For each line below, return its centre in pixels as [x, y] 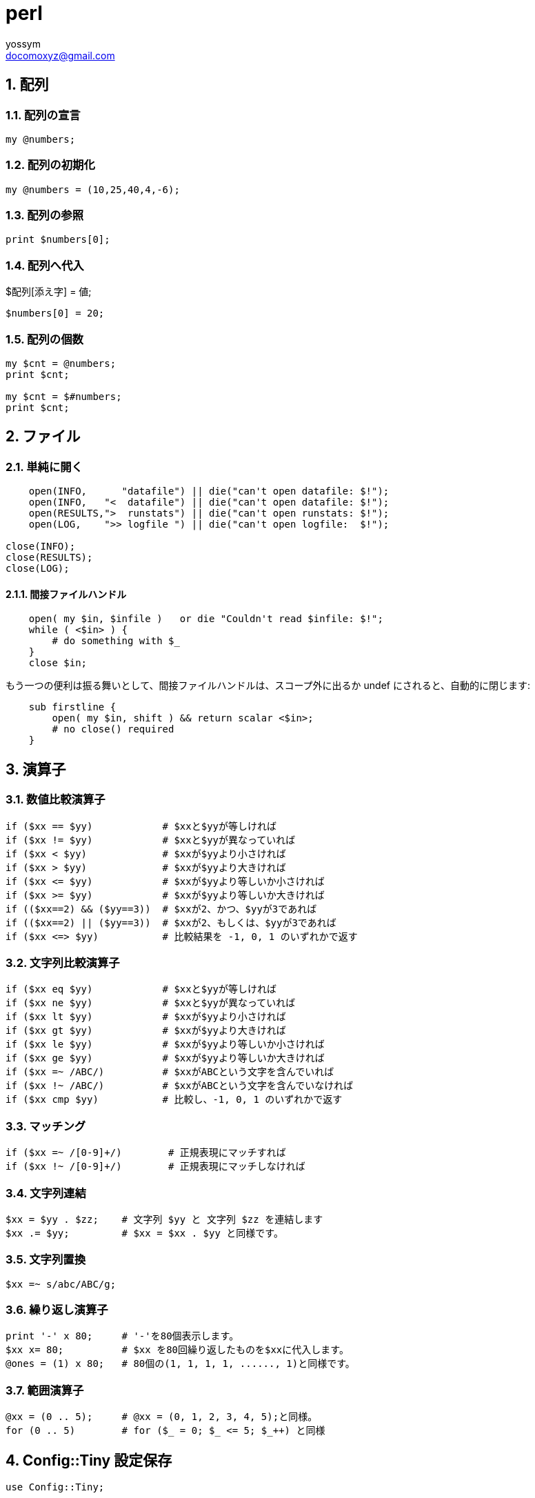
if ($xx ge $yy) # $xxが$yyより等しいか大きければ [165, 1058]
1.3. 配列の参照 [44, 216]
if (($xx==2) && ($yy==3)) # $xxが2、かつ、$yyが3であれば [161, 909]
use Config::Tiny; [55, 1487]
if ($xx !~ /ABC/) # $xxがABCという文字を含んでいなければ [180, 1086]
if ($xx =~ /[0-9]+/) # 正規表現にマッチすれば [146, 1153]
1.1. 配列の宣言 [43, 115]
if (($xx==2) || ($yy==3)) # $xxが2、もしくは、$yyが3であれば [171, 922]
